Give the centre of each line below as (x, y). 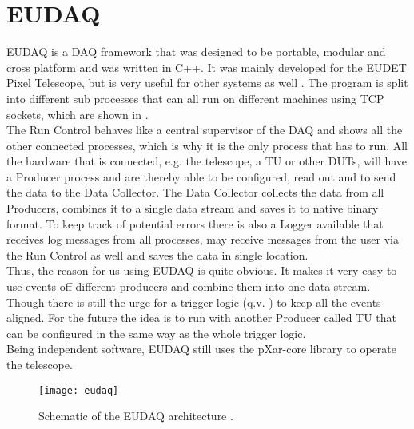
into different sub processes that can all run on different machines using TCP (195, 98)
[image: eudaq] (79, 390)
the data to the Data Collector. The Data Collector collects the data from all (195, 192)
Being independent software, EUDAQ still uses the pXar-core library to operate (202, 349)
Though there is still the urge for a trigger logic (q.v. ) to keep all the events (194, 302)
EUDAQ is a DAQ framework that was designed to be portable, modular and (196, 52)
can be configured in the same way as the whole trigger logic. (156, 333)
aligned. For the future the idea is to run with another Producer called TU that (202, 318)
